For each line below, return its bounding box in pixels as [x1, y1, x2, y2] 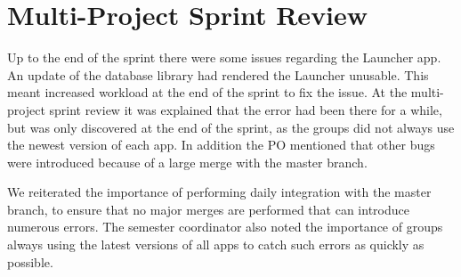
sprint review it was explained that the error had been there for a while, [49, 100, 442, 118]
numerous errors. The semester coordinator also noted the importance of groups [7, 217, 443, 236]
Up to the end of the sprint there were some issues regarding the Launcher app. [7, 48, 441, 67]
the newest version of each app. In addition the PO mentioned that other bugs [7, 135, 435, 154]
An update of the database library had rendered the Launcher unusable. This [7, 65, 429, 84]
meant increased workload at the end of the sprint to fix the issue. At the [7, 83, 408, 102]
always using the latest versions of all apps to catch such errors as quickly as [7, 235, 425, 254]
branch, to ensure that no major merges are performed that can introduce [7, 200, 409, 218]
